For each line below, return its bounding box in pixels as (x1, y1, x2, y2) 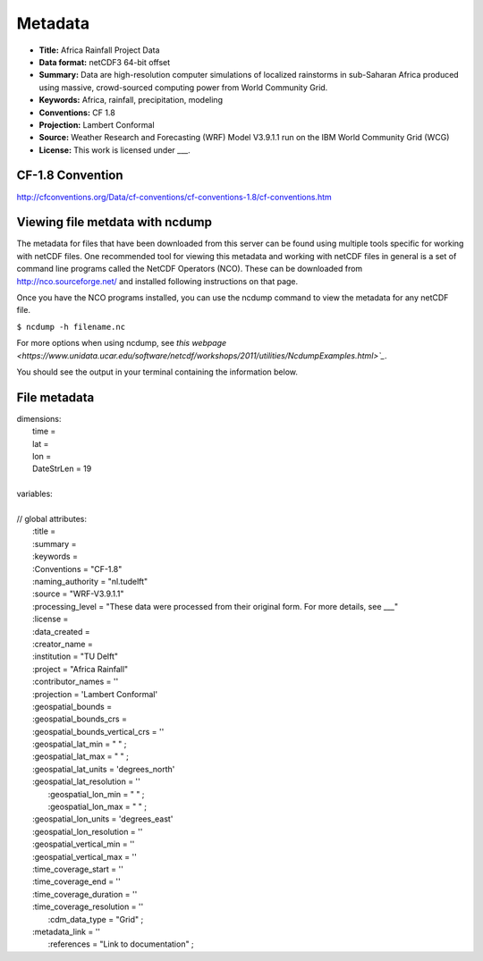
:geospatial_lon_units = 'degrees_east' (32, 813, 174, 824)
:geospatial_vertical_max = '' (32, 851, 138, 862)
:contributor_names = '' (32, 676, 119, 687)
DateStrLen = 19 (32, 463, 92, 474)
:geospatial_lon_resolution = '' (32, 826, 143, 837)
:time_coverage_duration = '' (32, 889, 138, 899)
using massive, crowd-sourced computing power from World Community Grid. (38, 81, 328, 93)
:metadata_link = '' (32, 926, 101, 937)
